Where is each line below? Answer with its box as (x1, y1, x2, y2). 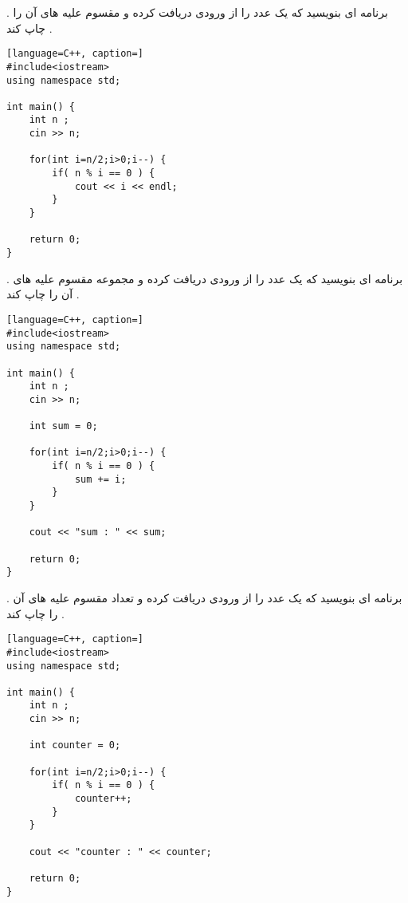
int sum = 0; (29, 420, 98, 432)
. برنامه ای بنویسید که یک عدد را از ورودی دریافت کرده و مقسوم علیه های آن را (6, 4, 388, 20)
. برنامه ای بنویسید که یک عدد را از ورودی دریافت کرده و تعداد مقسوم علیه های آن (6, 590, 402, 605)
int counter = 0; (29, 739, 121, 751)
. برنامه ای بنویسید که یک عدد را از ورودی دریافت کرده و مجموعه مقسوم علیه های (6, 270, 403, 286)
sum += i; (74, 473, 127, 485)
